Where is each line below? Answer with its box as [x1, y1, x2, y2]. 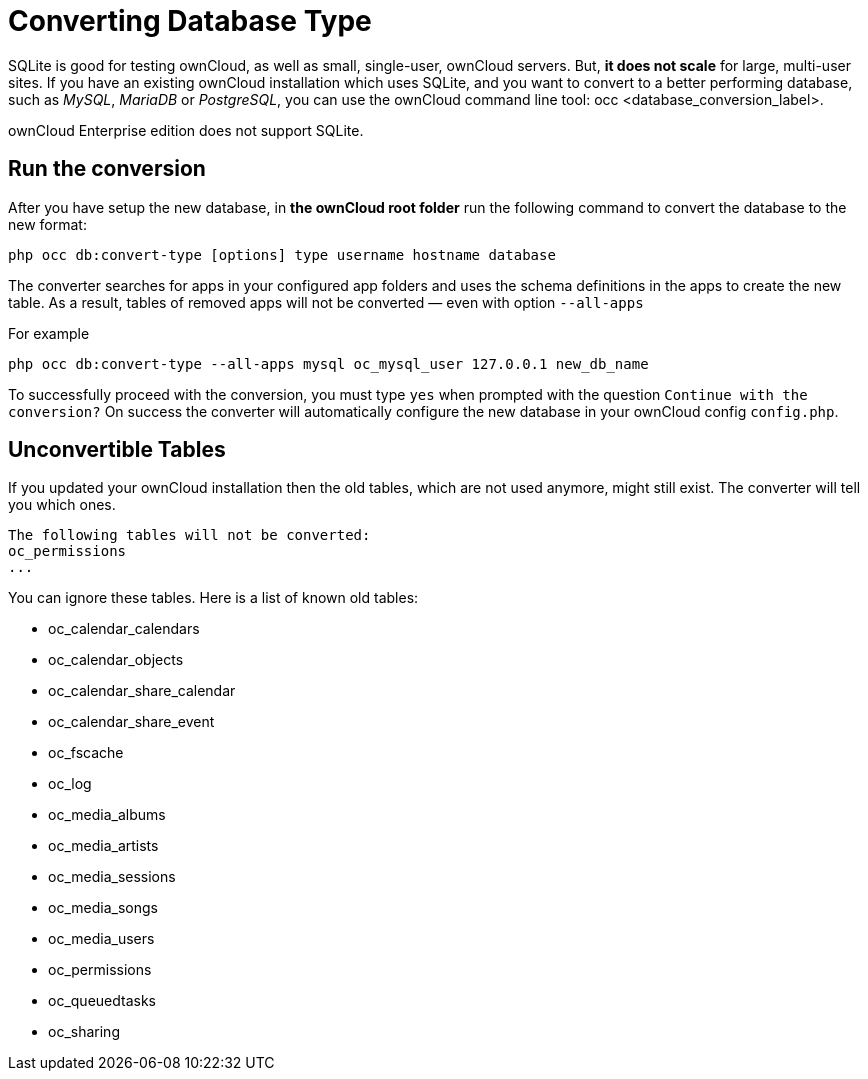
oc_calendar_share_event [48, 713, 215, 731]
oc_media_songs [48, 899, 158, 917]
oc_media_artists [48, 837, 159, 855]
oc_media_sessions [48, 868, 176, 886]
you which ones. [8, 496, 116, 514]
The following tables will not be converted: [8, 527, 371, 544]
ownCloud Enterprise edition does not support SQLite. [8, 121, 364, 139]
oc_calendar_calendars [48, 620, 200, 638]
